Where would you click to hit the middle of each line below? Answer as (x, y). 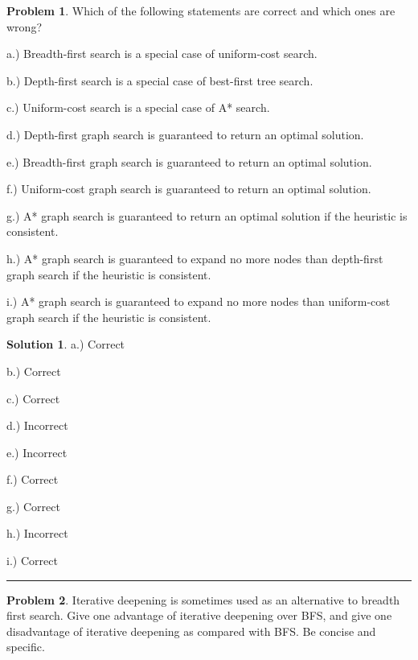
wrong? (24, 26)
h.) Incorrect (37, 533)
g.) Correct (33, 506)
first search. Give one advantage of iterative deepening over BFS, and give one (199, 615)
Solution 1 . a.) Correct (66, 344)
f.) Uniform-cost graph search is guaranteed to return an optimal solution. (189, 189)
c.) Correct (33, 398)
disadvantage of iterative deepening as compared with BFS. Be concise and (191, 631)
